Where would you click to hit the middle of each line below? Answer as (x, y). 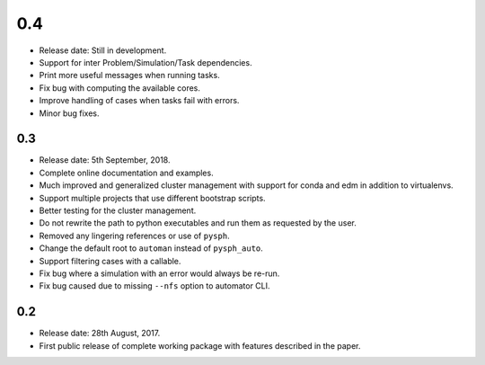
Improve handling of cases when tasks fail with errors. (139, 101)
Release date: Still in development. (103, 50)
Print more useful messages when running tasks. (129, 76)
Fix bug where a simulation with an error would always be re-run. (159, 273)
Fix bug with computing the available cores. (120, 88)
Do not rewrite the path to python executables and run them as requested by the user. (198, 223)
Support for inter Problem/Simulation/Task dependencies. (145, 62)
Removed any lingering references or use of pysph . (134, 236)
